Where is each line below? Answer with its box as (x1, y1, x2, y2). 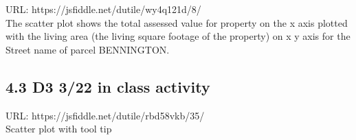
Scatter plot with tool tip (5, 121, 112, 136)
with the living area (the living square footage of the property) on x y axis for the (5, 29, 351, 43)
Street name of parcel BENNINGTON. (5, 42, 170, 56)
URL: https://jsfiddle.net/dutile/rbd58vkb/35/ (5, 108, 205, 122)
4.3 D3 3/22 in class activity (5, 75, 210, 97)
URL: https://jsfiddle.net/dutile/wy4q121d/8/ (5, 2, 201, 16)
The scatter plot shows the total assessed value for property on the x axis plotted (5, 15, 348, 30)
